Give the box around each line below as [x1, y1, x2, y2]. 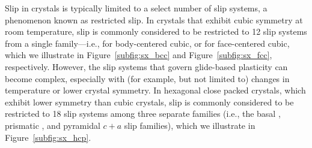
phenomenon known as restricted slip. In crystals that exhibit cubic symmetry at [5, 13, 303, 26]
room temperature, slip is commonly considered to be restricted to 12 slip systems [5, 25, 307, 38]
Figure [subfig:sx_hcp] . [5, 131, 91, 143]
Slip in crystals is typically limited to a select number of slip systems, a [5, 2, 268, 14]
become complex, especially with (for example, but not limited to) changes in [5, 72, 290, 84]
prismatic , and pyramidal [5, 119, 100, 131]
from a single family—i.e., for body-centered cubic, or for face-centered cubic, [5, 37, 290, 49]
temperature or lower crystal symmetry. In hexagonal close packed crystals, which [5, 84, 306, 96]
